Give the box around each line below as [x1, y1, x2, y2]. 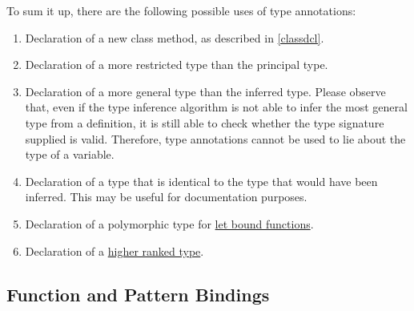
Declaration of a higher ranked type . [25, 242, 204, 259]
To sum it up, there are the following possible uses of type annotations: [6, 2, 356, 18]
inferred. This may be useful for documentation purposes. [25, 188, 307, 205]
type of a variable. [25, 146, 115, 163]
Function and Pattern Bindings [6, 281, 270, 306]
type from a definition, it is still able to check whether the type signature [25, 114, 384, 131]
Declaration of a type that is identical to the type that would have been [25, 172, 378, 189]
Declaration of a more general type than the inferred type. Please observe [25, 83, 386, 99]
